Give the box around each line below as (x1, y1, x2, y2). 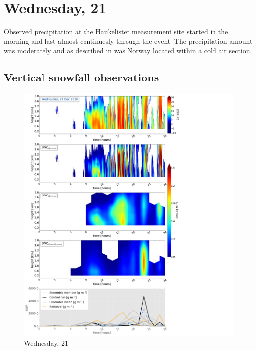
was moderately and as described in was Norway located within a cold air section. (4, 45, 252, 56)
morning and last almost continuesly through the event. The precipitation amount (4, 36, 253, 46)
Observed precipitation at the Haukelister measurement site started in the (4, 26, 228, 37)
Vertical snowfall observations (4, 70, 159, 85)
